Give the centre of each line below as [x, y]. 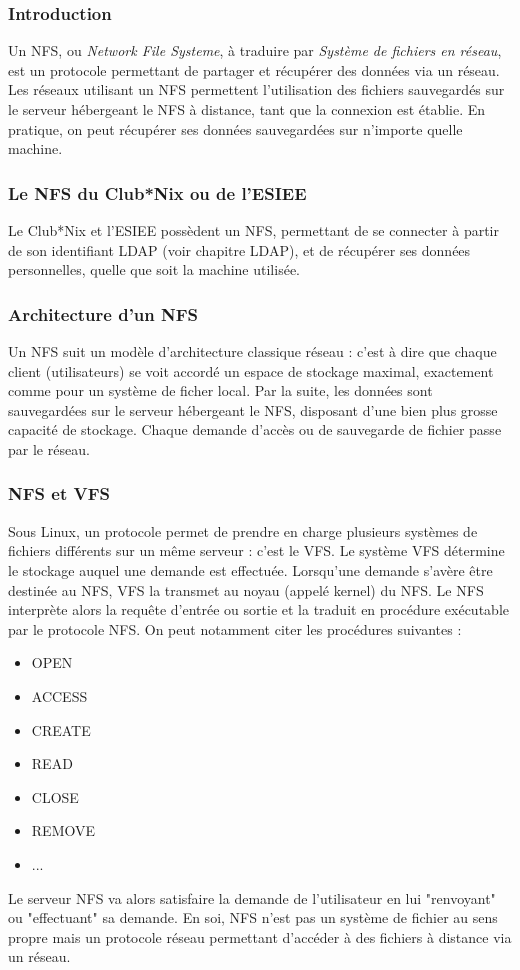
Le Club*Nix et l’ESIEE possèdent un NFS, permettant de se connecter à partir [253, 230]
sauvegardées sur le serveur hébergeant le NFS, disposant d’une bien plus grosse [253, 409]
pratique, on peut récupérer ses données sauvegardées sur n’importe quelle [235, 128]
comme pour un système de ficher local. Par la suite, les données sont [220, 390]
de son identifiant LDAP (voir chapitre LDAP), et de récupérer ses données [239, 249]
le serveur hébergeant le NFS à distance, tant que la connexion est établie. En [247, 109]
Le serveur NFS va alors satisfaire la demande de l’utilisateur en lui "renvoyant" [252, 897]
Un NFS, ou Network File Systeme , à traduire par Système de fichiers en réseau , [255, 50]
